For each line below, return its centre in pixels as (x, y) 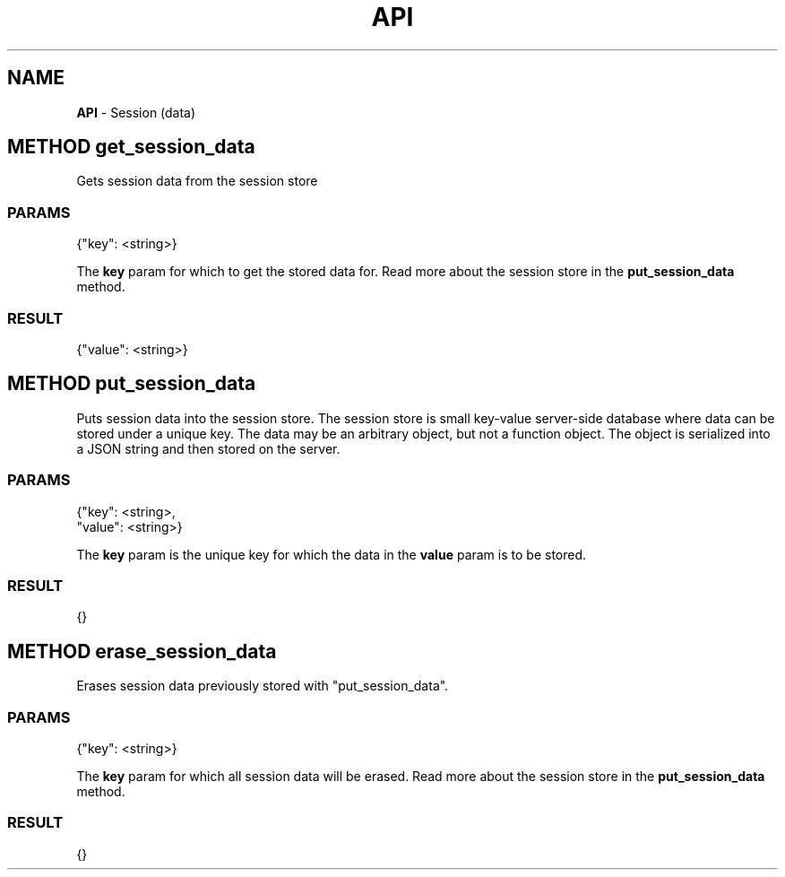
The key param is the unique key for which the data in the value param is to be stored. (332, 554)
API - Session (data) (136, 112)
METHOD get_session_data (131, 147)
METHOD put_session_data (132, 384)
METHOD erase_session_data (142, 651)
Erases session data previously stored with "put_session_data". (263, 686)
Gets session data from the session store (197, 181)
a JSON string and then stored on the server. (208, 448)
